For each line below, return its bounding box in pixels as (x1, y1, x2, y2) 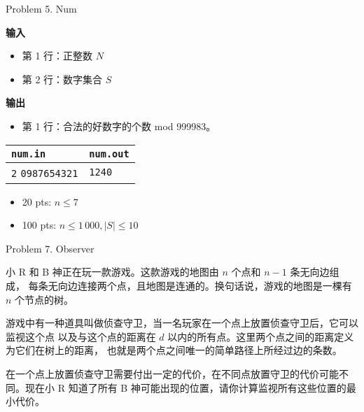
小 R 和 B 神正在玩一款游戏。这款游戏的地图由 (6, 264, 219, 279)
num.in (11, 148, 46, 159)
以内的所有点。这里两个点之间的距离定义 (167, 329, 354, 343)
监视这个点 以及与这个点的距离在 (6, 329, 156, 343)
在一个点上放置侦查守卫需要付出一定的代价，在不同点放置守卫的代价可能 (6, 366, 339, 381)
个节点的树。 (15, 292, 74, 306)
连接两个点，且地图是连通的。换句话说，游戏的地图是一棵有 (77, 278, 352, 292)
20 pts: (22, 194, 52, 208)
